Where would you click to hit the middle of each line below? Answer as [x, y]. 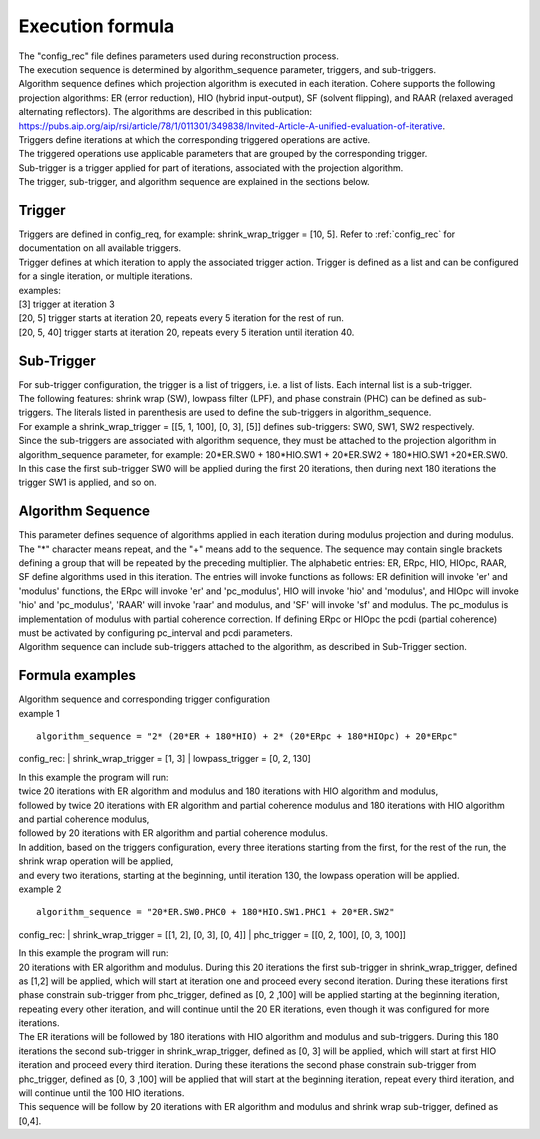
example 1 [39, 713]
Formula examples [77, 675]
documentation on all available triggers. [100, 248]
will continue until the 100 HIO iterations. [101, 1093]
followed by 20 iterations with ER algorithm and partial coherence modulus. [173, 833]
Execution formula [96, 26]
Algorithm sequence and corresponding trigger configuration [144, 699]
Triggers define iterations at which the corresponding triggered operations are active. [194, 139]
